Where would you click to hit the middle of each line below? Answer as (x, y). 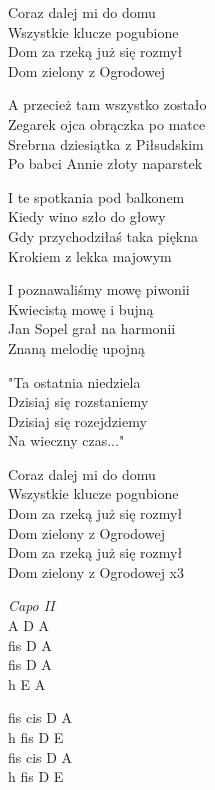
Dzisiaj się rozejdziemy (77, 420)
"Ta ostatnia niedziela (74, 381)
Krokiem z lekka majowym (90, 255)
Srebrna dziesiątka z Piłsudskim (106, 143)
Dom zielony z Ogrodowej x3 (96, 571)
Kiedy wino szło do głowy (87, 216)
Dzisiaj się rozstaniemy (78, 401)
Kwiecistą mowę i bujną (81, 308)
